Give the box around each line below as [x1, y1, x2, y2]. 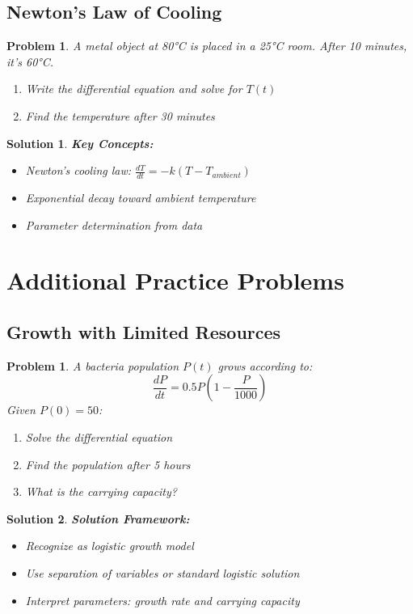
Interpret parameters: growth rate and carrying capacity [25, 591, 300, 608]
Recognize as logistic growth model [25, 537, 194, 554]
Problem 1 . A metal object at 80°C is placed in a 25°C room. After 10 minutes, [6, 37, 407, 54]
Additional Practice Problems [6, 264, 344, 297]
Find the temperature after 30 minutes [25, 107, 215, 124]
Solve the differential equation [25, 428, 173, 445]
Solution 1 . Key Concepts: [6, 134, 154, 151]
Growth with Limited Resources [6, 319, 281, 344]
